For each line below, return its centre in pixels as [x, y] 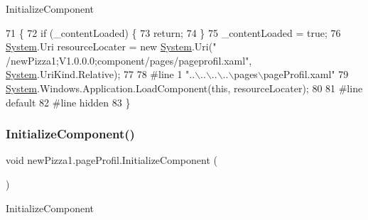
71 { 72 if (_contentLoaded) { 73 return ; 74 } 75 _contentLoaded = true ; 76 [173, 32]
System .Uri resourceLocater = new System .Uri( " [111, 46]
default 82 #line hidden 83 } [68, 102]
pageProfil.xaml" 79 [306, 74]
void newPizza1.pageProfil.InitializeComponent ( [112, 160]
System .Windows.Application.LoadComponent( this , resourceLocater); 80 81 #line [184, 88]
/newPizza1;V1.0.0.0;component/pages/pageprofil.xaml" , [129, 60]
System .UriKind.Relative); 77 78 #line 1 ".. [101, 74]
